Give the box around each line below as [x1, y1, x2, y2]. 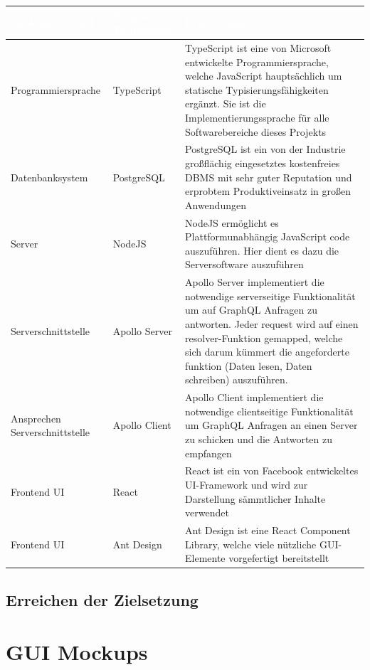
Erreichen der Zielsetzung [6, 588, 199, 610]
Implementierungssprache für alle [185, 110, 329, 124]
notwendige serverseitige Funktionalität [185, 288, 356, 303]
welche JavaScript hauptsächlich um [185, 68, 342, 83]
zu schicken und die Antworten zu [185, 431, 333, 446]
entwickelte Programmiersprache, [185, 54, 329, 69]
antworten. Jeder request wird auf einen [185, 316, 359, 331]
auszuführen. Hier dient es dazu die [185, 243, 339, 257]
